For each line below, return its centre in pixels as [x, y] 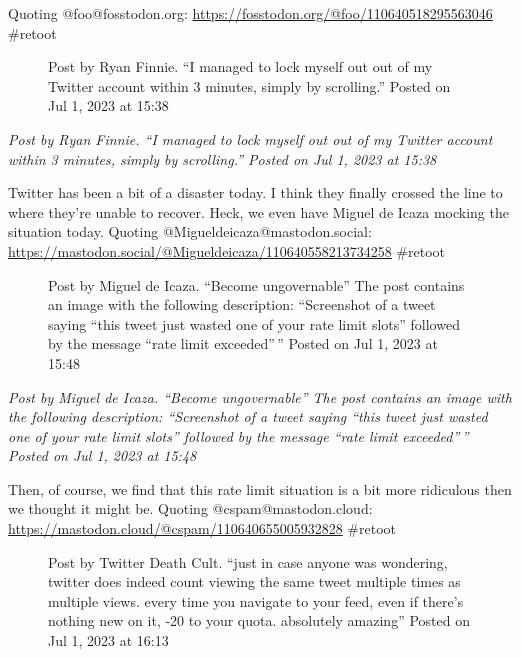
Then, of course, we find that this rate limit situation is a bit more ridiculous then [260, 488]
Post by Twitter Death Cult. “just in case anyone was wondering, [248, 561]
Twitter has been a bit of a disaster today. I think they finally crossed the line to [255, 192]
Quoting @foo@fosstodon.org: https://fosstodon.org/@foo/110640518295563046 [250, 13]
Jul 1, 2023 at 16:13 [108, 640]
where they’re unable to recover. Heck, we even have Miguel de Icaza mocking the [258, 211]
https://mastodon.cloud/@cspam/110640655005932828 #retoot [202, 528]
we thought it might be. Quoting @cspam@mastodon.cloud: [190, 508]
